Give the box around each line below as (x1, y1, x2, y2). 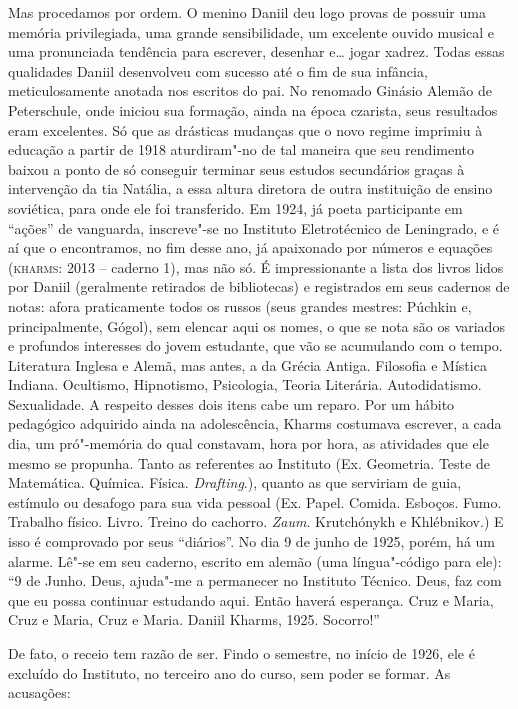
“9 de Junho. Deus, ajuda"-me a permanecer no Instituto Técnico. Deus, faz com (8, 570, 502, 591)
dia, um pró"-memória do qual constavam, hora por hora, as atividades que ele (8, 433, 489, 454)
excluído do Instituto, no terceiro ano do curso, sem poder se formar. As (8, 662, 451, 683)
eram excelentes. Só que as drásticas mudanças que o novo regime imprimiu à (8, 119, 483, 140)
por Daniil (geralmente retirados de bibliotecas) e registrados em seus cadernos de (8, 276, 510, 297)
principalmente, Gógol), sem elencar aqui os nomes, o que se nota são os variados (8, 315, 505, 336)
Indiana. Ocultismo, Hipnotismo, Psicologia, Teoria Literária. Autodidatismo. (8, 374, 482, 395)
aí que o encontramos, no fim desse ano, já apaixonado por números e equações (8, 237, 493, 258)
